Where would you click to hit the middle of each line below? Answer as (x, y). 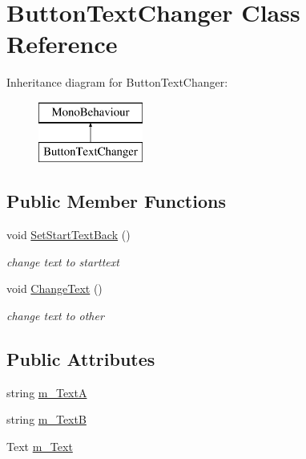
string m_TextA (47, 392)
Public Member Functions (116, 201)
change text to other (55, 316)
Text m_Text (40, 447)
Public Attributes (81, 359)
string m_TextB (46, 419)
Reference (62, 44)
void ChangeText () (54, 288)
